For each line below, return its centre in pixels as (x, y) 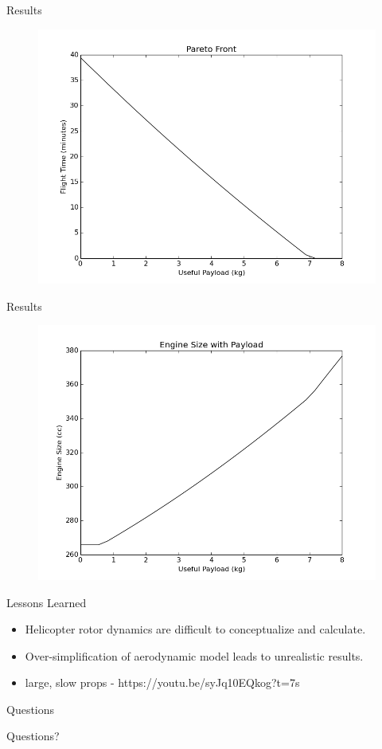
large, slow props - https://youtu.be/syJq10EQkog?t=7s (162, 682)
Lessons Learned (47, 602)
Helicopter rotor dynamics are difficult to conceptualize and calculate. (195, 629)
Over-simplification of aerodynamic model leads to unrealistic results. (194, 655)
